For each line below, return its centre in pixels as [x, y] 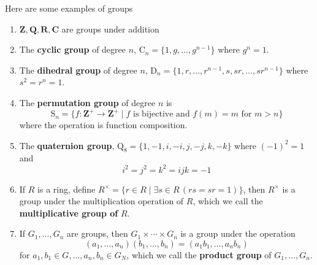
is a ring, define [67, 189]
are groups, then [97, 233]
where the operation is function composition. [103, 125]
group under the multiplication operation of [101, 201]
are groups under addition [110, 29]
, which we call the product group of [199, 254]
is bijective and [162, 114]
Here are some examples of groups [69, 8]
